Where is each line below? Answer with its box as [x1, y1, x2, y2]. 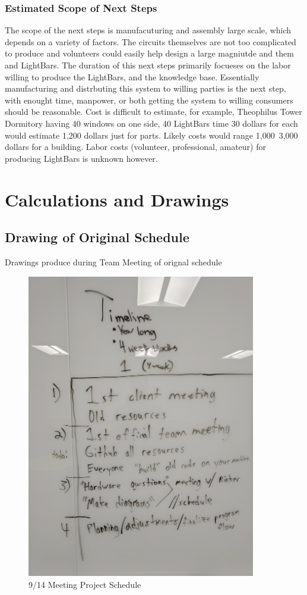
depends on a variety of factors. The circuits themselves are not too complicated [5, 35, 296, 48]
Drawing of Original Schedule [5, 228, 189, 246]
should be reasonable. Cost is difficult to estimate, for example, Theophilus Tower [5, 105, 302, 118]
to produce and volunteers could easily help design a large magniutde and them [5, 47, 294, 59]
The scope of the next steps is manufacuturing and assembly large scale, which [5, 24, 292, 36]
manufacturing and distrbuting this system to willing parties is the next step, [5, 82, 286, 95]
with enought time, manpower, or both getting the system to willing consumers [5, 93, 293, 106]
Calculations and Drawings [5, 187, 229, 211]
